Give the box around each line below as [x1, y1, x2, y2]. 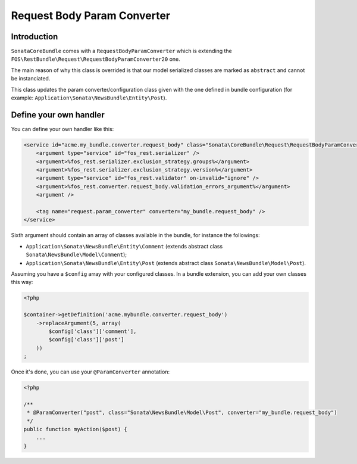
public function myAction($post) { [23, 426, 127, 432]
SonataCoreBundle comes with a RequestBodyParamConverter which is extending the [11, 48, 232, 55]
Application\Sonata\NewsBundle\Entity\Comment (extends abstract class [26, 242, 223, 250]
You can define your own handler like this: [11, 125, 114, 132]
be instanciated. [11, 75, 51, 82]
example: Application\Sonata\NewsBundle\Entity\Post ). [11, 94, 167, 101]
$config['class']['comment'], [48, 328, 137, 335]
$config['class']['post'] [48, 337, 124, 343]
